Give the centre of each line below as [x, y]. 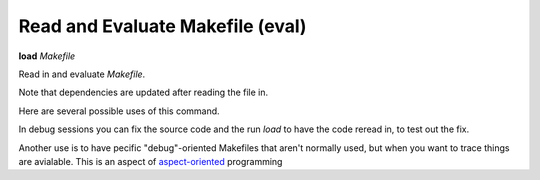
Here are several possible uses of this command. [119, 111]
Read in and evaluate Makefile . [82, 74]
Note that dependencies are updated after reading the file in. [143, 92]
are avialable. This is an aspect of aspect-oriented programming [150, 161]
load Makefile [47, 56]
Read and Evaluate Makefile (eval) [162, 26]
